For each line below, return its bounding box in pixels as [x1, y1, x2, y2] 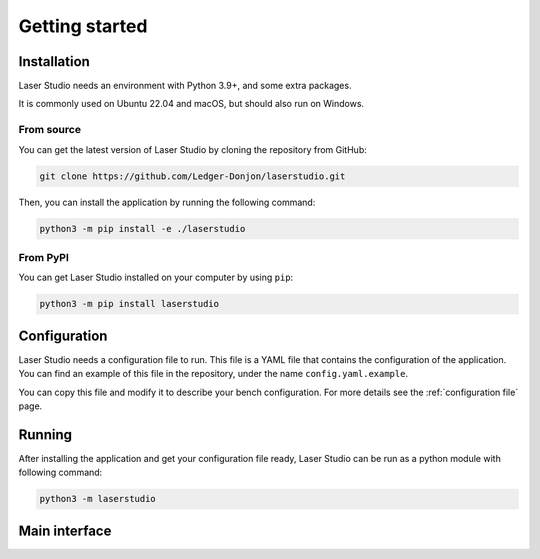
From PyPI [18, 250, 70, 264]
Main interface [18, 522, 112, 539]
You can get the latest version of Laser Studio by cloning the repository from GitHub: [18, 143, 367, 155]
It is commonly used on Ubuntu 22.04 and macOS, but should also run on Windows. [18, 98, 365, 110]
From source [18, 123, 82, 137]
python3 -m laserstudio [39, 493, 157, 505]
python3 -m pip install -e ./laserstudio [39, 223, 246, 234]
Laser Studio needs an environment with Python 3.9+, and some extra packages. [18, 80, 352, 92]
